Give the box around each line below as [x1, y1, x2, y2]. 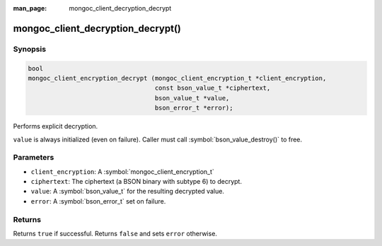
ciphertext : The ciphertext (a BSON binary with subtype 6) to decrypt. [30, 177, 242, 186]
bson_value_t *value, [154, 94, 230, 102]
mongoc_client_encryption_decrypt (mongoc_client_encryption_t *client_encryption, [28, 74, 327, 82]
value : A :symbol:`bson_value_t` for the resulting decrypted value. [30, 187, 224, 196]
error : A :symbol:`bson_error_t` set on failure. [30, 197, 166, 205]
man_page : [13, 4, 47, 12]
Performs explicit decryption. [13, 122, 98, 131]
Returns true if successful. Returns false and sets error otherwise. [13, 229, 217, 238]
